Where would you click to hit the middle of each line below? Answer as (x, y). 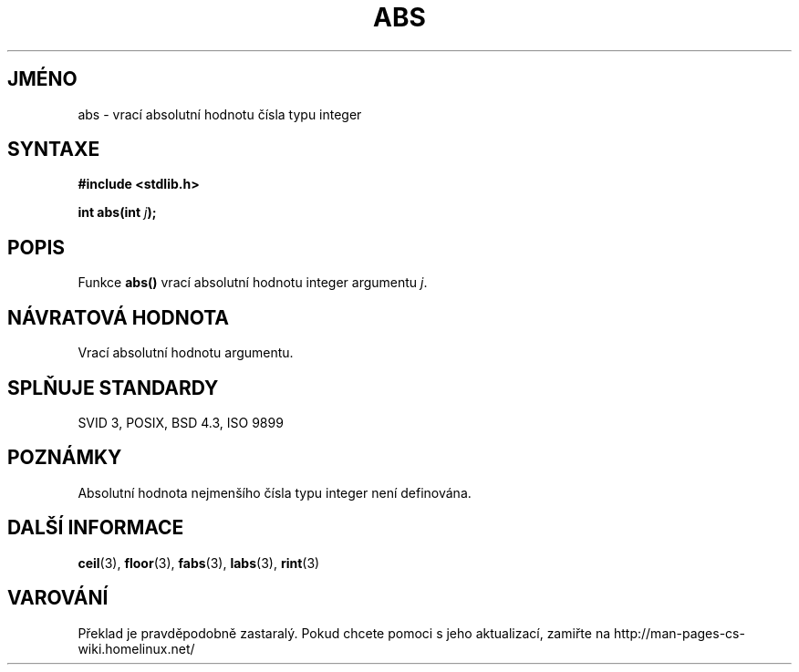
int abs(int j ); (117, 212)
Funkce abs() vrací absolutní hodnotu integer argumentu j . (253, 283)
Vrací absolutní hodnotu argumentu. (186, 353)
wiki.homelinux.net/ (136, 648)
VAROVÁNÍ (58, 598)
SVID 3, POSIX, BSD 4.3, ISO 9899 (181, 422)
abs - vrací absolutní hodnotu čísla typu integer (220, 114)
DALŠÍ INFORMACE (96, 528)
